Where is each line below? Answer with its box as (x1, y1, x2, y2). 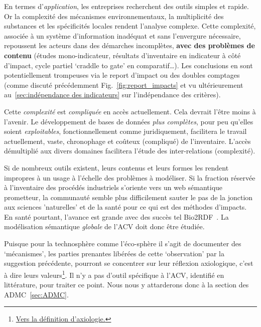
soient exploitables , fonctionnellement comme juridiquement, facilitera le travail (4, 126, 247, 136)
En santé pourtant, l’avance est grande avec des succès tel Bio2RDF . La (4, 211, 229, 222)
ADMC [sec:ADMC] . (4, 289, 69, 299)
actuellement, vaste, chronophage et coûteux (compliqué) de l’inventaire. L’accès (4, 135, 251, 146)
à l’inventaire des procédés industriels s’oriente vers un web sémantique (4, 182, 223, 193)
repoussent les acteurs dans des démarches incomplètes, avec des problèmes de (4, 40, 255, 51)
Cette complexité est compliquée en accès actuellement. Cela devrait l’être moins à (4, 106, 256, 116)
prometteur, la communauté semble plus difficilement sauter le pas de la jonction (4, 192, 253, 202)
